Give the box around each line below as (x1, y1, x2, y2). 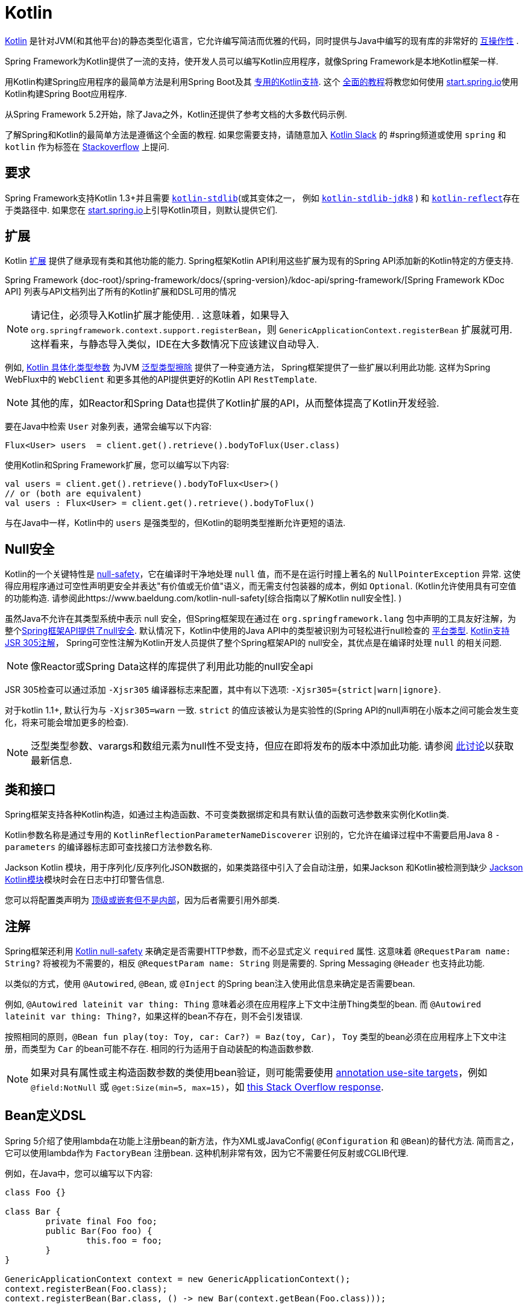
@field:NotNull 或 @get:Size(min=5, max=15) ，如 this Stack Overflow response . (31, 1080, 384, 1093)
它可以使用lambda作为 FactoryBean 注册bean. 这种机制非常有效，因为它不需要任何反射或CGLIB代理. (5, 1147, 409, 1158)
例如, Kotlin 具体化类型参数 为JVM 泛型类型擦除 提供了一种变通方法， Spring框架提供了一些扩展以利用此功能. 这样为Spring (5, 362, 491, 373)
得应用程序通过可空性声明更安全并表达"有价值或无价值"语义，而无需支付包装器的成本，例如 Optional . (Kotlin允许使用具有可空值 (5, 581, 517, 592)
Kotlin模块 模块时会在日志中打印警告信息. (5, 874, 165, 885)
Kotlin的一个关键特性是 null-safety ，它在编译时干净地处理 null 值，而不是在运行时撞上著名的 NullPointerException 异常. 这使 (5, 569, 521, 580)
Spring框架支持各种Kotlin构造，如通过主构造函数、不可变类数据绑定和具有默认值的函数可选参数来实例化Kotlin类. (5, 809, 450, 820)
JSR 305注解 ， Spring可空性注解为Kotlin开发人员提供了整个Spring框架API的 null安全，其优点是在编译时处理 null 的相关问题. (5, 637, 502, 648)
